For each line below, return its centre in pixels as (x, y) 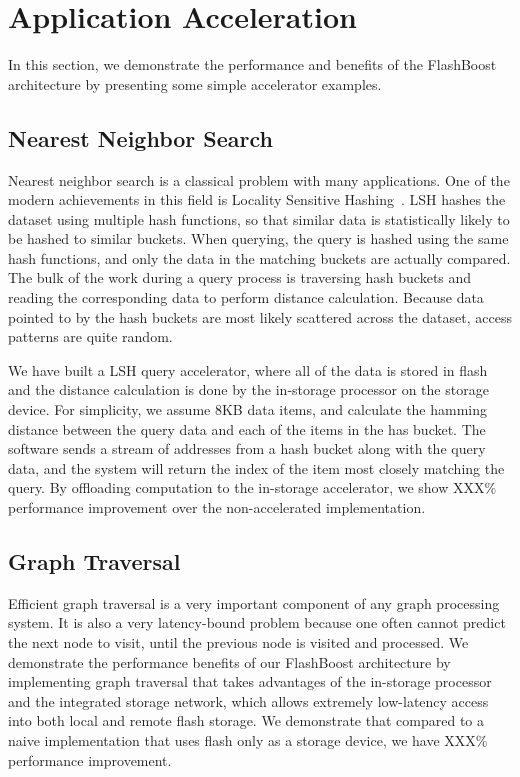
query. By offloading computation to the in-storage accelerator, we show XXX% (252, 487)
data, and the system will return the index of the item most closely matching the (256, 467)
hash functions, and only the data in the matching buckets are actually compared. (259, 257)
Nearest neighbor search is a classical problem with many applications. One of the (259, 179)
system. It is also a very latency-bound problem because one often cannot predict (257, 622)
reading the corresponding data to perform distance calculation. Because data (246, 297)
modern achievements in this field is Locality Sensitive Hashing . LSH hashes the (257, 199)
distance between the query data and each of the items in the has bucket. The (247, 428)
